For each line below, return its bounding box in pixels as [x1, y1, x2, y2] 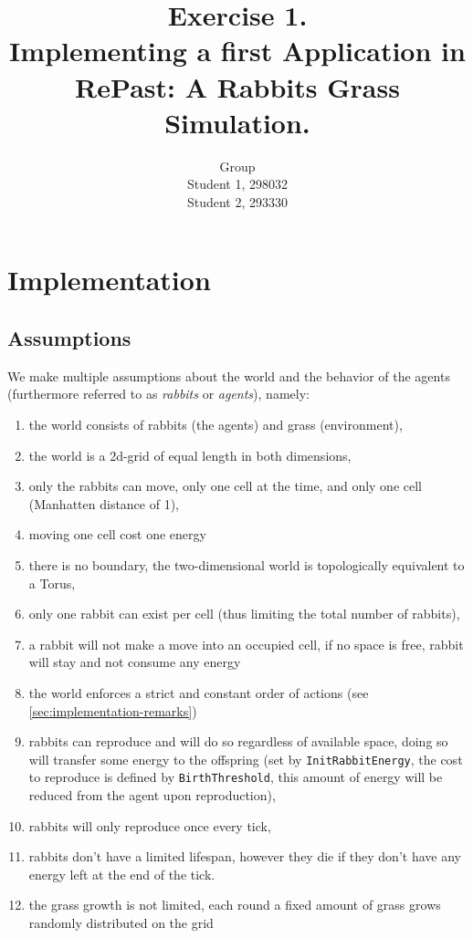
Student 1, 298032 [186, 174, 289, 193]
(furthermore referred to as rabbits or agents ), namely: [7, 384, 310, 403]
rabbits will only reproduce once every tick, [28, 816, 271, 835]
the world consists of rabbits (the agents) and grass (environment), [28, 415, 403, 434]
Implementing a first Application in [9, 32, 466, 69]
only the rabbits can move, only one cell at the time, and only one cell [28, 476, 423, 495]
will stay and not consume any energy [28, 652, 241, 672]
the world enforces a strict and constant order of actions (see [28, 683, 369, 702]
